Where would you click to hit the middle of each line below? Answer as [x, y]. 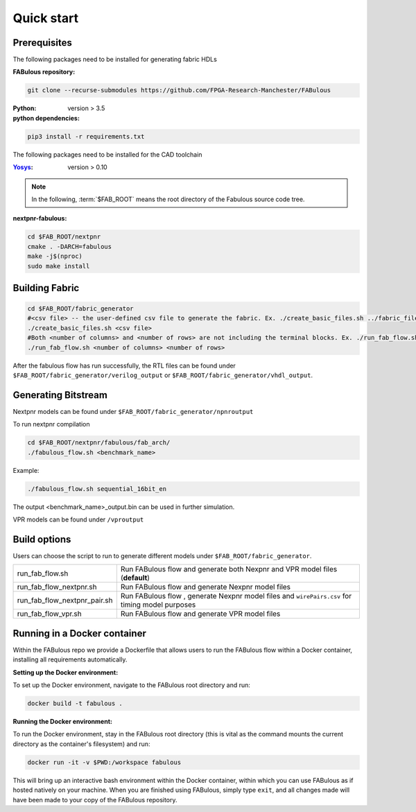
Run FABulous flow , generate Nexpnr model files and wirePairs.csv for [236, 596]
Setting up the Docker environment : [66, 672]
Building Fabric [46, 288]
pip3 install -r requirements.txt [86, 136]
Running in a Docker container [80, 633]
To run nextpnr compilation [51, 424]
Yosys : [23, 167]
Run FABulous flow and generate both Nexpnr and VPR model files [229, 569]
